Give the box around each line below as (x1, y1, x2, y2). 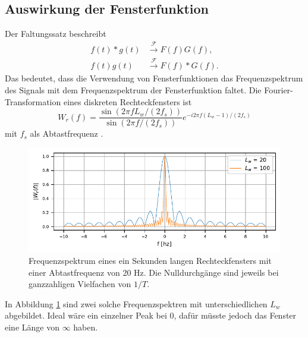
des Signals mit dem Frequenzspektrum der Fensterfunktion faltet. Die (5, 84, 262, 96)
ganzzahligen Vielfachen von (29, 278, 131, 290)
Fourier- (264, 84, 293, 96)
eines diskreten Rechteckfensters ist (63, 95, 192, 108)
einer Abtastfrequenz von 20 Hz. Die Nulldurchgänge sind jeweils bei (29, 266, 279, 278)
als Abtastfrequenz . (30, 127, 103, 140)
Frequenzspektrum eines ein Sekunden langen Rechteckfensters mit (29, 254, 272, 267)
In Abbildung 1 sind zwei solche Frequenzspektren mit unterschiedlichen (5, 297, 268, 310)
